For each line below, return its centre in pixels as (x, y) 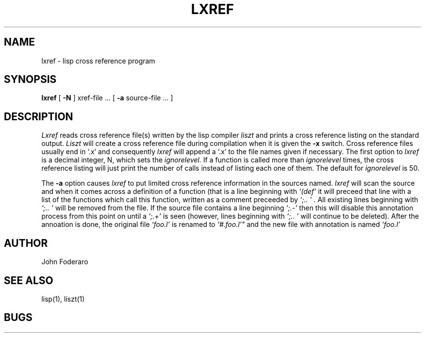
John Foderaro (65, 262)
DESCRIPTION (39, 116)
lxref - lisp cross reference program (98, 61)
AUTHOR (26, 243)
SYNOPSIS (30, 80)
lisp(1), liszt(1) (63, 299)
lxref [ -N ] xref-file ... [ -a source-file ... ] (107, 98)
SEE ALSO (29, 280)
